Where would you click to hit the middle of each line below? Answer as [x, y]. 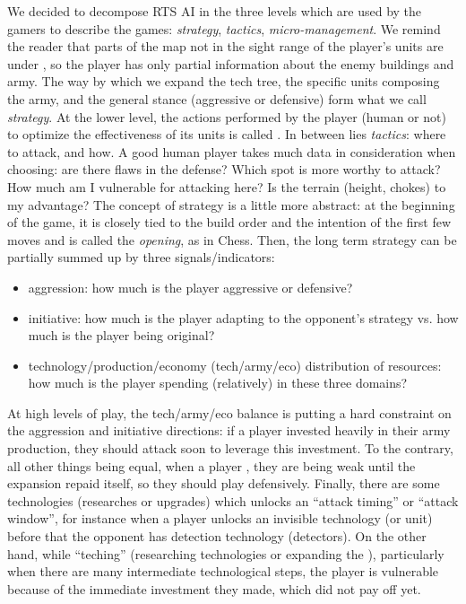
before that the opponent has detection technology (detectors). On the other [217, 536]
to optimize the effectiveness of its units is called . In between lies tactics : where [227, 134]
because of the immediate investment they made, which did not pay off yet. [214, 588]
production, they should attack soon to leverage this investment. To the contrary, [230, 448]
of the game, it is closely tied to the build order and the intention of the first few [229, 222]
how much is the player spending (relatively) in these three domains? [218, 383]
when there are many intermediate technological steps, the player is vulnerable [223, 571]
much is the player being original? [121, 335]
